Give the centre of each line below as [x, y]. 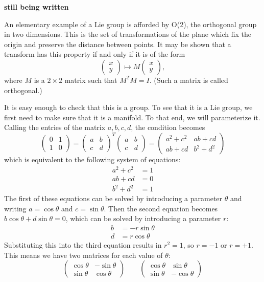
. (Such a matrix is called [189, 80]
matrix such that [91, 80]
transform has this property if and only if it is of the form [95, 54]
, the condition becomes [168, 127]
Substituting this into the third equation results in [83, 245]
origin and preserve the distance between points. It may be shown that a [118, 44]
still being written [37, 7]
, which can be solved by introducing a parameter [143, 218]
